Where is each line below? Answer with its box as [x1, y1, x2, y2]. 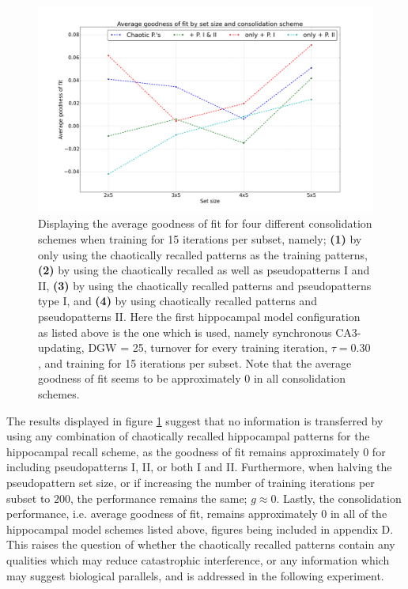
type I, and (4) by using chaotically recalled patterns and [38, 293, 317, 309]
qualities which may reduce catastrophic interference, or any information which [6, 551, 390, 568]
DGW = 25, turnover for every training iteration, [88, 339, 328, 356]
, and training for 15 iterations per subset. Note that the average [38, 354, 352, 371]
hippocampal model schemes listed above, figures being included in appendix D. [6, 520, 394, 537]
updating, [38, 339, 85, 356]
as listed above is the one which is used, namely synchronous [38, 323, 332, 340]
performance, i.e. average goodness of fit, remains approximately [6, 505, 318, 522]
